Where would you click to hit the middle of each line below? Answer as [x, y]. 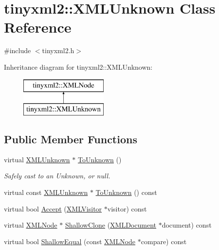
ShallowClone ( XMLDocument [110, 225]
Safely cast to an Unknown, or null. [57, 176]
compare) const [164, 241]
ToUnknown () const [126, 192]
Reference [38, 27]
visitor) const [127, 208]
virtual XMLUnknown [37, 159]
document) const [187, 225]
